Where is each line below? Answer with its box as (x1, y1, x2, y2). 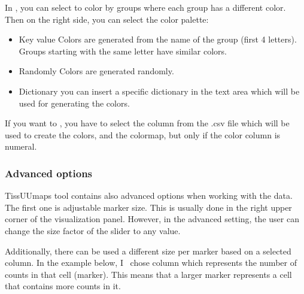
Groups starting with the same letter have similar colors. (19, 44, 227, 57)
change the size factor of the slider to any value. (5, 224, 181, 237)
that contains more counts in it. (5, 280, 121, 292)
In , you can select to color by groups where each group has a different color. (5, 1, 286, 13)
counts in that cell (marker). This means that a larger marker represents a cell (5, 268, 292, 280)
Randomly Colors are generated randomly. (19, 65, 174, 77)
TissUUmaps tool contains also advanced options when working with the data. (5, 189, 293, 202)
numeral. (5, 140, 37, 153)
